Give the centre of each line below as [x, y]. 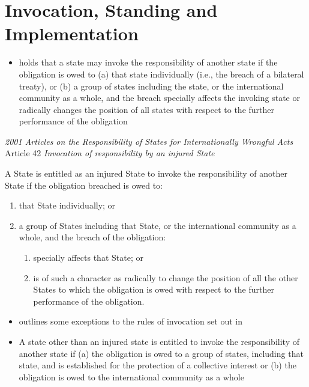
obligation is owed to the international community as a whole [131, 376]
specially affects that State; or [88, 257]
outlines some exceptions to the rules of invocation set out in [130, 321]
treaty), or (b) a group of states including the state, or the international [151, 86]
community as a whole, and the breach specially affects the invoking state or [159, 98]
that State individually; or [67, 205]
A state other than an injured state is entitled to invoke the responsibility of [159, 341]
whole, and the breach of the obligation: [92, 237]
